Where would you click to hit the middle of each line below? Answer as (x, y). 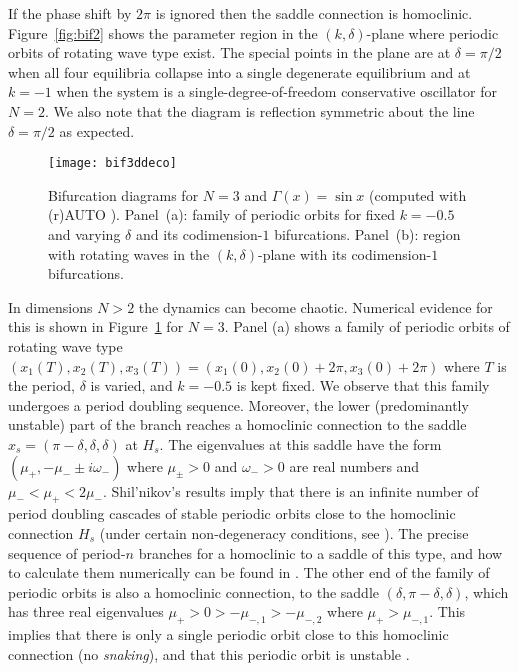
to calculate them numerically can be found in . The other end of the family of (249, 572)
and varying (84, 234)
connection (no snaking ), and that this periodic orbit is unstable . (209, 653)
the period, (41, 385)
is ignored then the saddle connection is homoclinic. (314, 13)
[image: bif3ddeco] (112, 163)
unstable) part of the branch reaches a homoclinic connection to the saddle (237, 424)
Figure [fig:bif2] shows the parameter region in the (163, 32)
